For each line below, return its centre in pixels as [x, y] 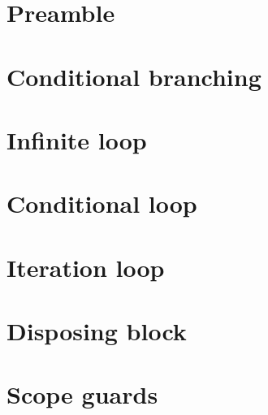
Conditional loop [102, 203]
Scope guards [82, 394]
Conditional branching [134, 76]
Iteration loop [86, 267]
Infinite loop [77, 139]
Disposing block [97, 331]
